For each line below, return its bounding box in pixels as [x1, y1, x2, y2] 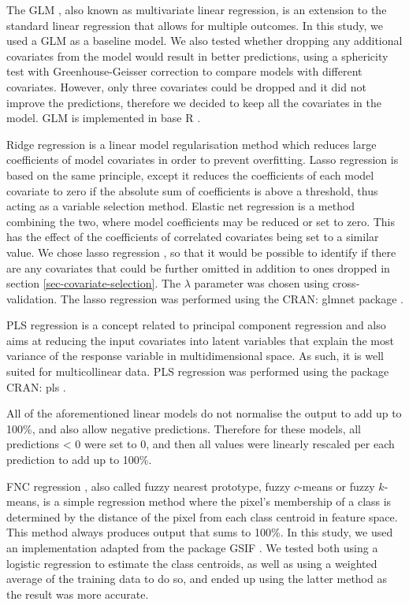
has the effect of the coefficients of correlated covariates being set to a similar [6, 228, 379, 245]
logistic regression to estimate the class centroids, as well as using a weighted [6, 555, 377, 571]
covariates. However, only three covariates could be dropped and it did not [6, 78, 366, 95]
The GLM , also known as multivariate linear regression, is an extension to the [6, 2, 387, 17]
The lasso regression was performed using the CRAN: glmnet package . [60, 290, 404, 306]
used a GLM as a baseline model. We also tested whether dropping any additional [6, 32, 403, 49]
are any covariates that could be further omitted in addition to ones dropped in [6, 259, 390, 276]
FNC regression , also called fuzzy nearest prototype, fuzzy [6, 477, 291, 494]
